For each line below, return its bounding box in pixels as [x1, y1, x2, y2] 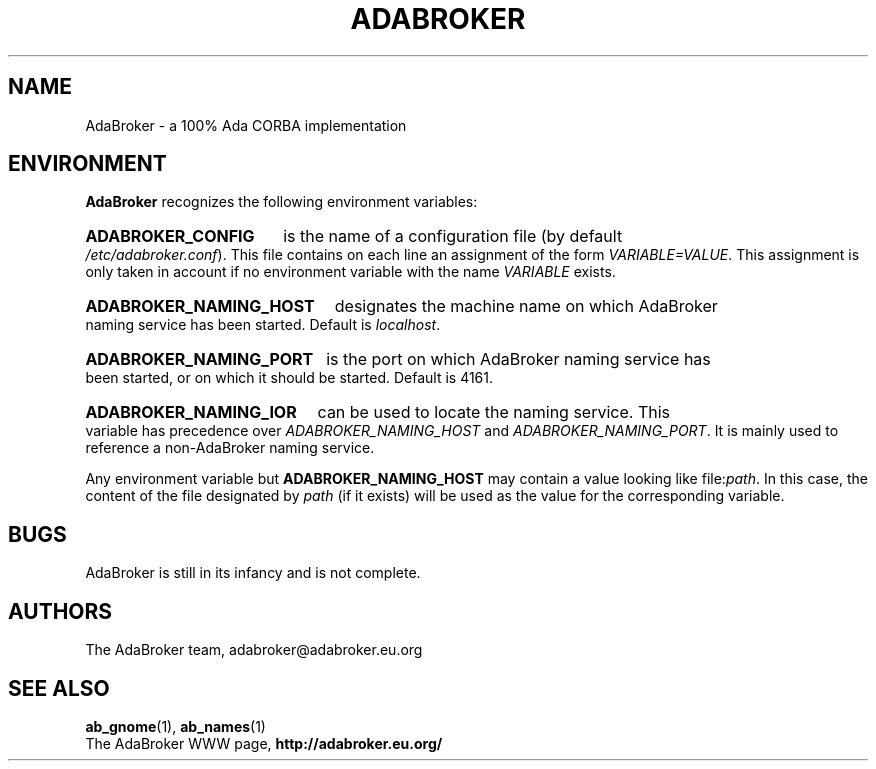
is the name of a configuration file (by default [283, 226, 623, 247]
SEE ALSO [8, 675, 110, 701]
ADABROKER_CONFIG [85, 226, 255, 247]
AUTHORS [8, 598, 113, 624]
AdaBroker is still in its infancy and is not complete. [85, 564, 421, 582]
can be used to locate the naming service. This [317, 402, 671, 423]
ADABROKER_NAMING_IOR [85, 402, 297, 423]
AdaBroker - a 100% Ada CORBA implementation [85, 116, 407, 134]
